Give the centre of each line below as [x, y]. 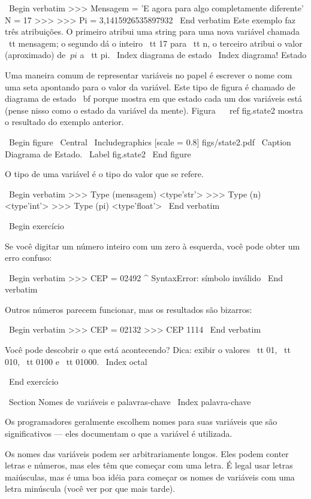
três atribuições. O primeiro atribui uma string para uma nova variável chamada [153, 31]
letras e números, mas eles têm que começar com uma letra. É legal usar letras [149, 465]
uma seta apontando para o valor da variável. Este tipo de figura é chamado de [150, 86]
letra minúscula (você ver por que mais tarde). [90, 489]
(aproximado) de [35, 55]
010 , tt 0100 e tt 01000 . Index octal [76, 361]
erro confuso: [28, 258]
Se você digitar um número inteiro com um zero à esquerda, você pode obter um [153, 246]
